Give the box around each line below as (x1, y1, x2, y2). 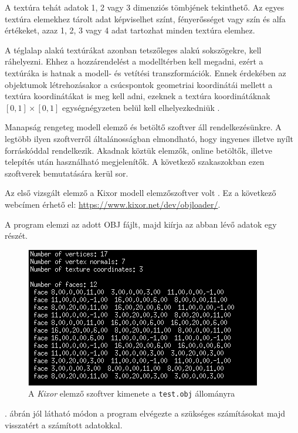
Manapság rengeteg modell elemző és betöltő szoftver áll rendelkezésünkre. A (5, 121, 282, 133)
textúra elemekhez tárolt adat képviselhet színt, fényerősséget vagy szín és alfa (5, 12, 286, 25)
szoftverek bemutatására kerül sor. (5, 167, 128, 179)
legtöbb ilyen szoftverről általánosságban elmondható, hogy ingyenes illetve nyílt (5, 132, 293, 144)
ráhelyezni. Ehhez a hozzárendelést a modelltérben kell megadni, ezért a (5, 55, 263, 67)
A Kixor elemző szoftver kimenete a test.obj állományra (28, 387, 235, 400)
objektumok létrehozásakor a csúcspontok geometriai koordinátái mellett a (5, 78, 273, 90)
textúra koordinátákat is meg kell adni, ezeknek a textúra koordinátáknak (5, 90, 270, 102)
